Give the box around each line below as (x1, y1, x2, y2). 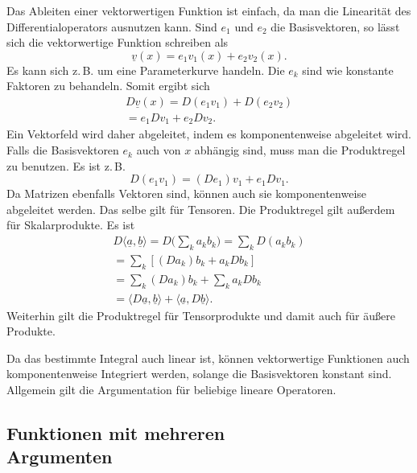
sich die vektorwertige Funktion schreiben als (6, 34, 229, 51)
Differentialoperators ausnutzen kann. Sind (6, 18, 217, 35)
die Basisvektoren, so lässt (270, 18, 400, 35)
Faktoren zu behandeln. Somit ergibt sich (6, 77, 210, 94)
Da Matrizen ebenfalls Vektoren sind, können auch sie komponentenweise (6, 185, 367, 202)
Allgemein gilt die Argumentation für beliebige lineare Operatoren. (6, 380, 336, 397)
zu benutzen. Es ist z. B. (6, 157, 126, 174)
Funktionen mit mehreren (6, 420, 225, 445)
